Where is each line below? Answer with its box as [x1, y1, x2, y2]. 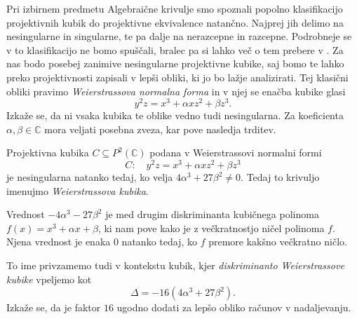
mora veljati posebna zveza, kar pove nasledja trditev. [44, 121, 276, 136]
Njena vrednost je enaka [6, 234, 111, 249]
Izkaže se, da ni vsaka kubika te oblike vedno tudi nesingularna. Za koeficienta [6, 108, 344, 123]
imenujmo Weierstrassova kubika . [6, 183, 149, 198]
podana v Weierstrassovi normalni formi [149, 145, 322, 160]
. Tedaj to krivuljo [241, 170, 320, 184]
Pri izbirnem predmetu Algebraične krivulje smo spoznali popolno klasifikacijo [6, 1, 343, 15]
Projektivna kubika [6, 145, 89, 160]
